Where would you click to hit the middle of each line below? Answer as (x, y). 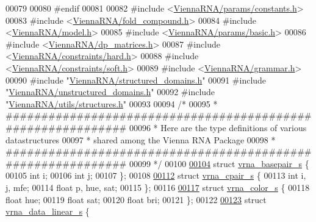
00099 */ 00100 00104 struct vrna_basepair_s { (219, 163)
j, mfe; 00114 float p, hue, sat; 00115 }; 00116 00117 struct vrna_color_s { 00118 (158, 187)
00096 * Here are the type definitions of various (218, 127)
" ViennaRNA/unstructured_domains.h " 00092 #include (110, 92)
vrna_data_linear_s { (48, 211)
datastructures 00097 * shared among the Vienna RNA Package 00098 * (141, 139)
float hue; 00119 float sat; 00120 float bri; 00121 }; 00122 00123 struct (136, 199)
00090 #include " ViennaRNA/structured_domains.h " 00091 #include (136, 80)
